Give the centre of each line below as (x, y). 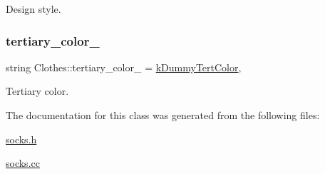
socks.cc (23, 163)
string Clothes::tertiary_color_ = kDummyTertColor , (124, 67)
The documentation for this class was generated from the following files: (163, 115)
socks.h (21, 139)
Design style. (33, 9)
